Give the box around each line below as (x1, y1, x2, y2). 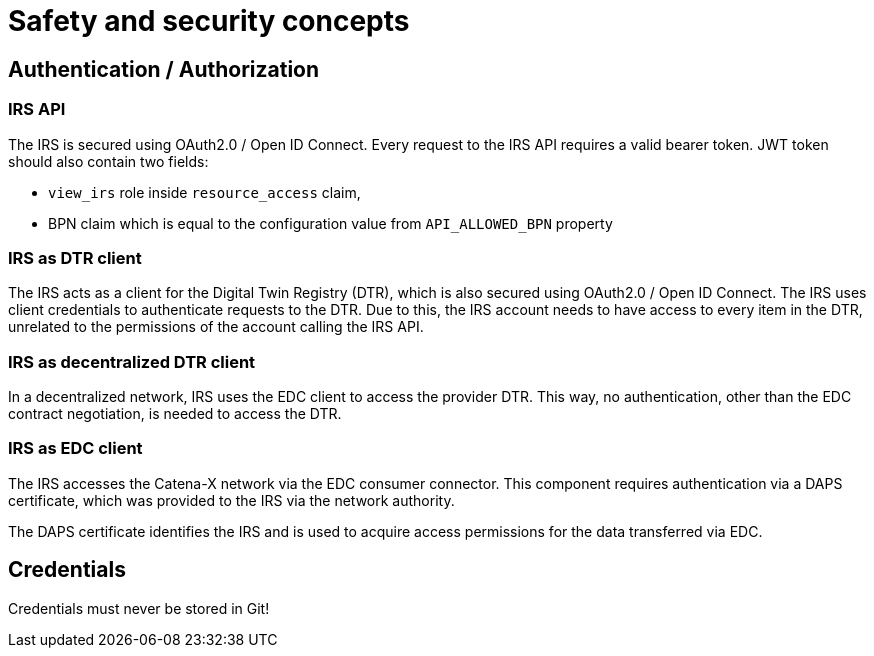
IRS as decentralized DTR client (8, 351, 256, 372)
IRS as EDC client (8, 438, 143, 459)
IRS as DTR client (8, 247, 142, 268)
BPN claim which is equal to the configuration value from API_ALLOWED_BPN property (48, 214, 613, 232)
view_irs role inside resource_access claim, (48, 183, 361, 201)
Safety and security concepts (8, 4, 410, 38)
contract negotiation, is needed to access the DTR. (8, 405, 342, 423)
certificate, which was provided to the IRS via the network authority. (8, 491, 455, 509)
